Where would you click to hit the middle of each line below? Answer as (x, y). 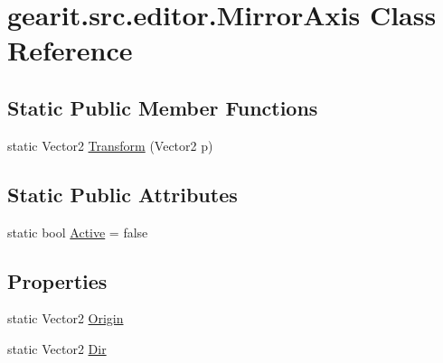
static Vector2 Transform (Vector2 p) (110, 145)
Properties (57, 280)
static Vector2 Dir (57, 348)
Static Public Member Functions (163, 107)
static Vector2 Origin (66, 318)
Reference (70, 50)
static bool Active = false (78, 232)
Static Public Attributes (123, 194)
